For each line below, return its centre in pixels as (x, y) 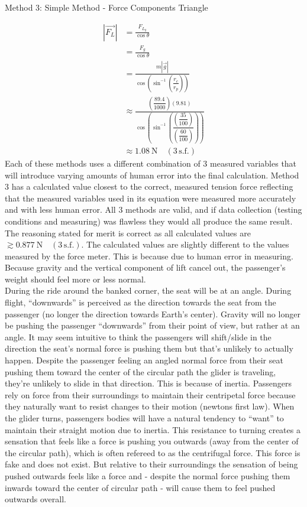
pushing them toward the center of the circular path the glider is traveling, (140, 371)
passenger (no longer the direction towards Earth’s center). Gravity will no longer (153, 313)
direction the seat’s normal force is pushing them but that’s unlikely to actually (149, 348)
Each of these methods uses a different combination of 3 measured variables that (151, 163)
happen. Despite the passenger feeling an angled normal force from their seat (144, 360)
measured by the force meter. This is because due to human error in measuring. (149, 256)
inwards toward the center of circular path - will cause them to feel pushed (140, 487)
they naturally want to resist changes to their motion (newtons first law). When (150, 406)
